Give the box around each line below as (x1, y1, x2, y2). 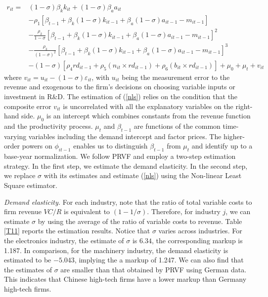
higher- (223, 131, 245, 141)
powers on (22, 141, 52, 151)
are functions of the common (134, 121, 221, 131)
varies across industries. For (158, 225, 242, 236)
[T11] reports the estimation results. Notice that (4, 225, 150, 236)
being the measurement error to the (122, 72, 230, 82)
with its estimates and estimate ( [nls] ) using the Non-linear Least (44, 170, 242, 181)
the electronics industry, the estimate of (4, 235, 124, 245)
